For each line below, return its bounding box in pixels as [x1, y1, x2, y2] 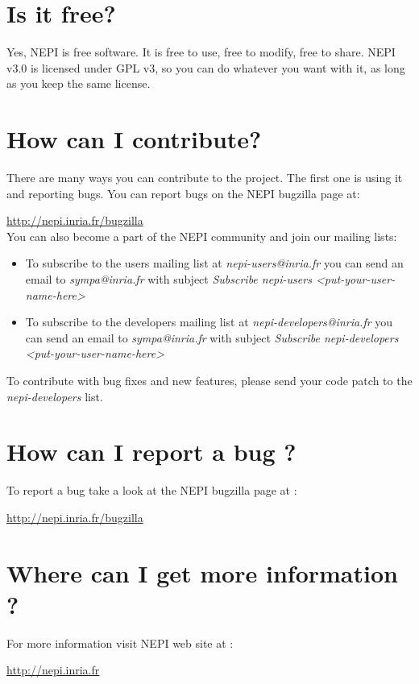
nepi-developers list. [6, 388, 103, 404]
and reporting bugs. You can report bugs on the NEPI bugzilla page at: [6, 184, 360, 201]
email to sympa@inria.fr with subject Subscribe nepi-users [25, 271, 312, 287]
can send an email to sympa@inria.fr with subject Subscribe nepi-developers [25, 329, 399, 346]
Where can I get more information [6, 556, 398, 589]
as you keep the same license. [6, 75, 151, 92]
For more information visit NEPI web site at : [6, 634, 234, 651]
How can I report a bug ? [6, 435, 297, 468]
